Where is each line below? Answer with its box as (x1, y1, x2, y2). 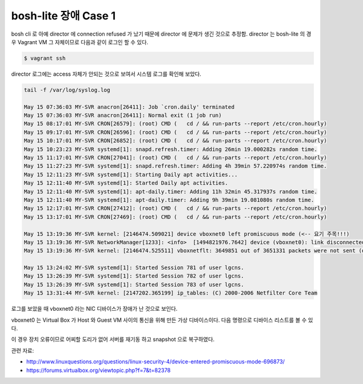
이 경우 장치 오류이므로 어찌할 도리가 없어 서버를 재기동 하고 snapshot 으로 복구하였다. (11, 336, 215, 343)
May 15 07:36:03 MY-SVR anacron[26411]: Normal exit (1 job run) (24, 112, 222, 119)
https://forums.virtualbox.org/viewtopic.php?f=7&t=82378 (26, 366, 171, 374)
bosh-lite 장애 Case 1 (11, 9, 116, 22)
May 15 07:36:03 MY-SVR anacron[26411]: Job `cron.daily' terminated (24, 103, 235, 110)
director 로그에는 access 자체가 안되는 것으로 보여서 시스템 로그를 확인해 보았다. (11, 70, 202, 77)
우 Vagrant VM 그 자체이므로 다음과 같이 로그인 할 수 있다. (11, 38, 148, 45)
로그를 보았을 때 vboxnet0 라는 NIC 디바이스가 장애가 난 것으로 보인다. (11, 305, 178, 313)
